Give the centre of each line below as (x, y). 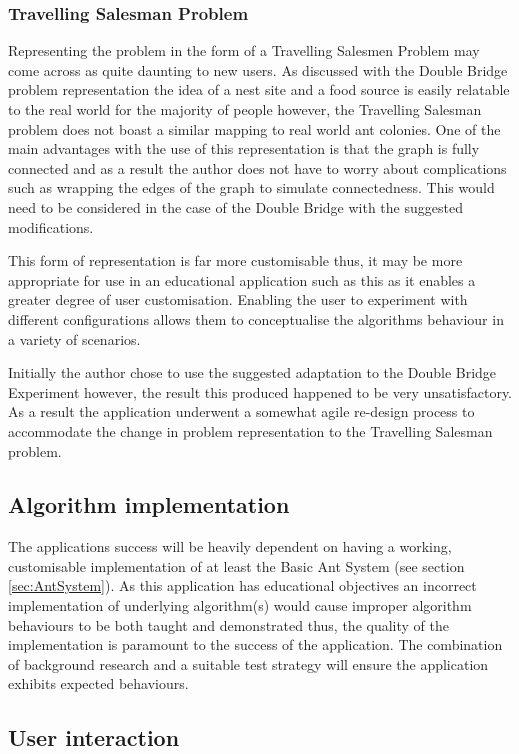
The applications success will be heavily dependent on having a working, (230, 546)
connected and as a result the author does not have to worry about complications (257, 167)
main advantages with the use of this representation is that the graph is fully (244, 148)
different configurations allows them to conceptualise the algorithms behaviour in (256, 318)
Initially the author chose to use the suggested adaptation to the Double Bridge (252, 372)
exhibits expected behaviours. (98, 683)
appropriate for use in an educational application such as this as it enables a (242, 279)
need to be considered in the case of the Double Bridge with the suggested (235, 206)
